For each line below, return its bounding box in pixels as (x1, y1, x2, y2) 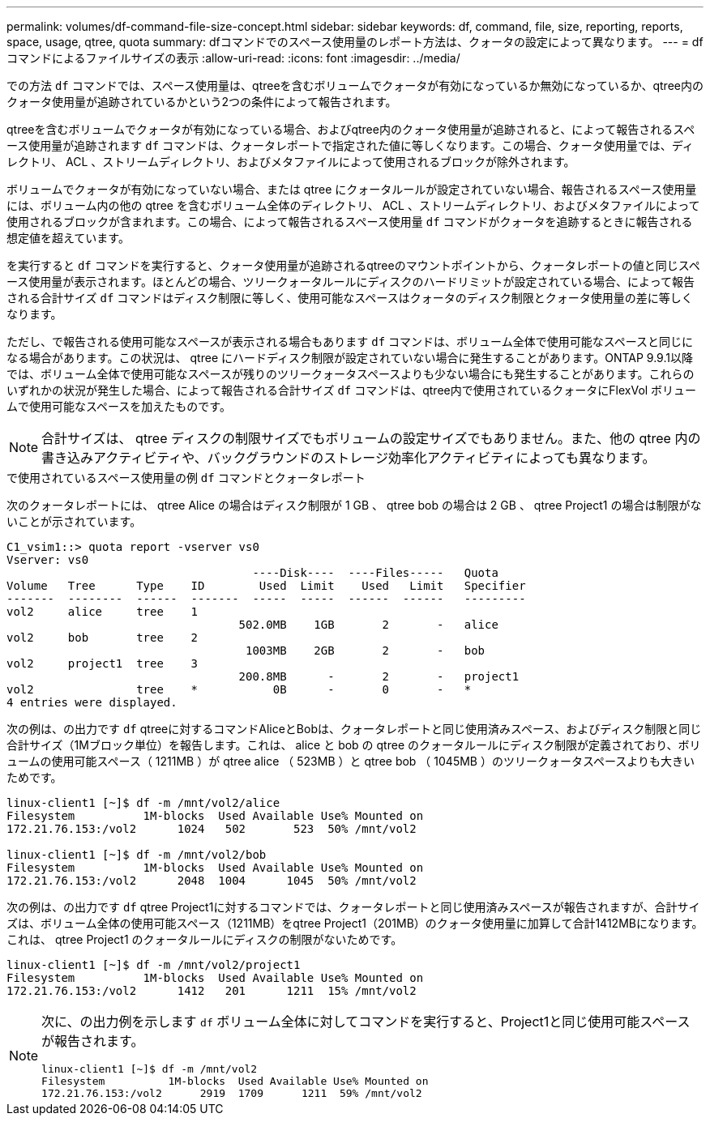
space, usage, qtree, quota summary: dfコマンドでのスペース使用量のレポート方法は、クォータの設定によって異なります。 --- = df (6, 35, 704, 49)
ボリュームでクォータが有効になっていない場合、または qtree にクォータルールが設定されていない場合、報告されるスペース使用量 (6, 182, 697, 196)
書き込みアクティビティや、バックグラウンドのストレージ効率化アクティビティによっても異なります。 (41, 450, 656, 466)
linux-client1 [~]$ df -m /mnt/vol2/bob (6, 848, 267, 861)
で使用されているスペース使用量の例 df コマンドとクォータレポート (6, 471, 366, 484)
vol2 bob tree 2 (6, 631, 199, 644)
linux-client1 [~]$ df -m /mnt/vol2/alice (6, 796, 280, 809)
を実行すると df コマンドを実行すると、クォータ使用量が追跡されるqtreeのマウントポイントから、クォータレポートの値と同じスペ (6, 258, 700, 272)
